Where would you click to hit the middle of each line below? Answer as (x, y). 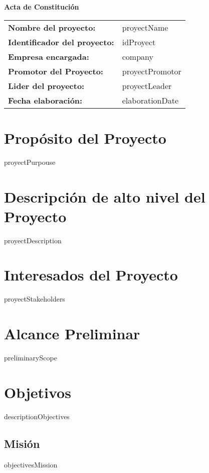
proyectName (145, 27)
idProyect (139, 42)
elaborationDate (150, 100)
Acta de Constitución (42, 7)
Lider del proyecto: (46, 85)
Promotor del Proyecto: (56, 71)
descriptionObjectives (37, 416)
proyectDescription (33, 240)
